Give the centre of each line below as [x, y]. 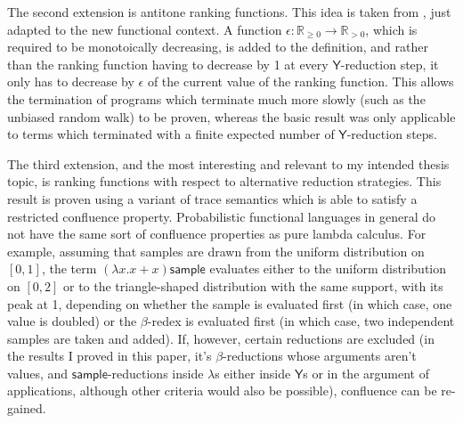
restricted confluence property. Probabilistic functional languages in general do [221, 216]
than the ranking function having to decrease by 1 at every [168, 64]
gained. [27, 408]
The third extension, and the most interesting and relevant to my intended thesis [228, 163]
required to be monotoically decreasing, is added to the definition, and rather [218, 47]
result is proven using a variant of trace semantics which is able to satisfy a [212, 198]
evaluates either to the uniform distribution [328, 268]
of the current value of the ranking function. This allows [301, 81]
